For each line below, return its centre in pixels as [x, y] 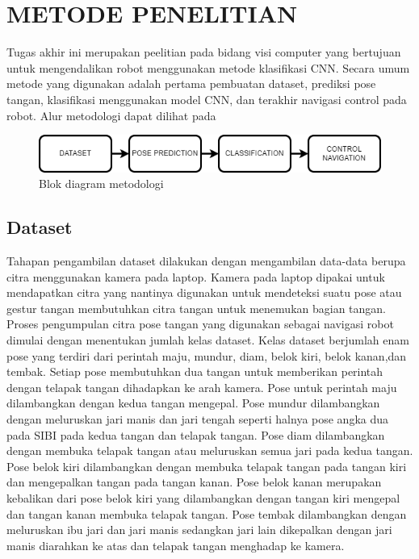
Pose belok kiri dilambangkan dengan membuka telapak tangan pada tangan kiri [207, 466]
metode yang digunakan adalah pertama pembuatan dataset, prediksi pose [191, 83]
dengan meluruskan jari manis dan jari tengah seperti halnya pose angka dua [198, 419]
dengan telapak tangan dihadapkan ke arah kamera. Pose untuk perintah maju [202, 387]
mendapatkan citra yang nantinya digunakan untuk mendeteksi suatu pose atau [204, 292]
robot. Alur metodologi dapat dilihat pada [111, 115]
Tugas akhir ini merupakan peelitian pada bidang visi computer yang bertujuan [204, 52]
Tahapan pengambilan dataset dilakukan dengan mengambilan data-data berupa [206, 261]
